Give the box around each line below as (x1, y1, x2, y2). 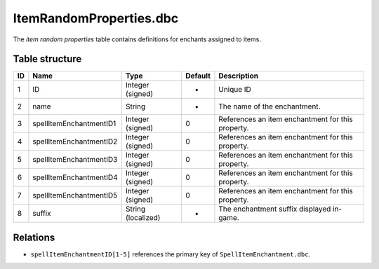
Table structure (13, 53, 82, 65)
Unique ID (218, 85, 252, 95)
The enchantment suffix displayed (218, 204, 331, 214)
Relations (13, 231, 55, 243)
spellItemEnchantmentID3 (32, 155, 118, 165)
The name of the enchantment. (218, 102, 321, 111)
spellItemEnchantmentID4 (32, 172, 119, 182)
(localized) (125, 213, 161, 223)
